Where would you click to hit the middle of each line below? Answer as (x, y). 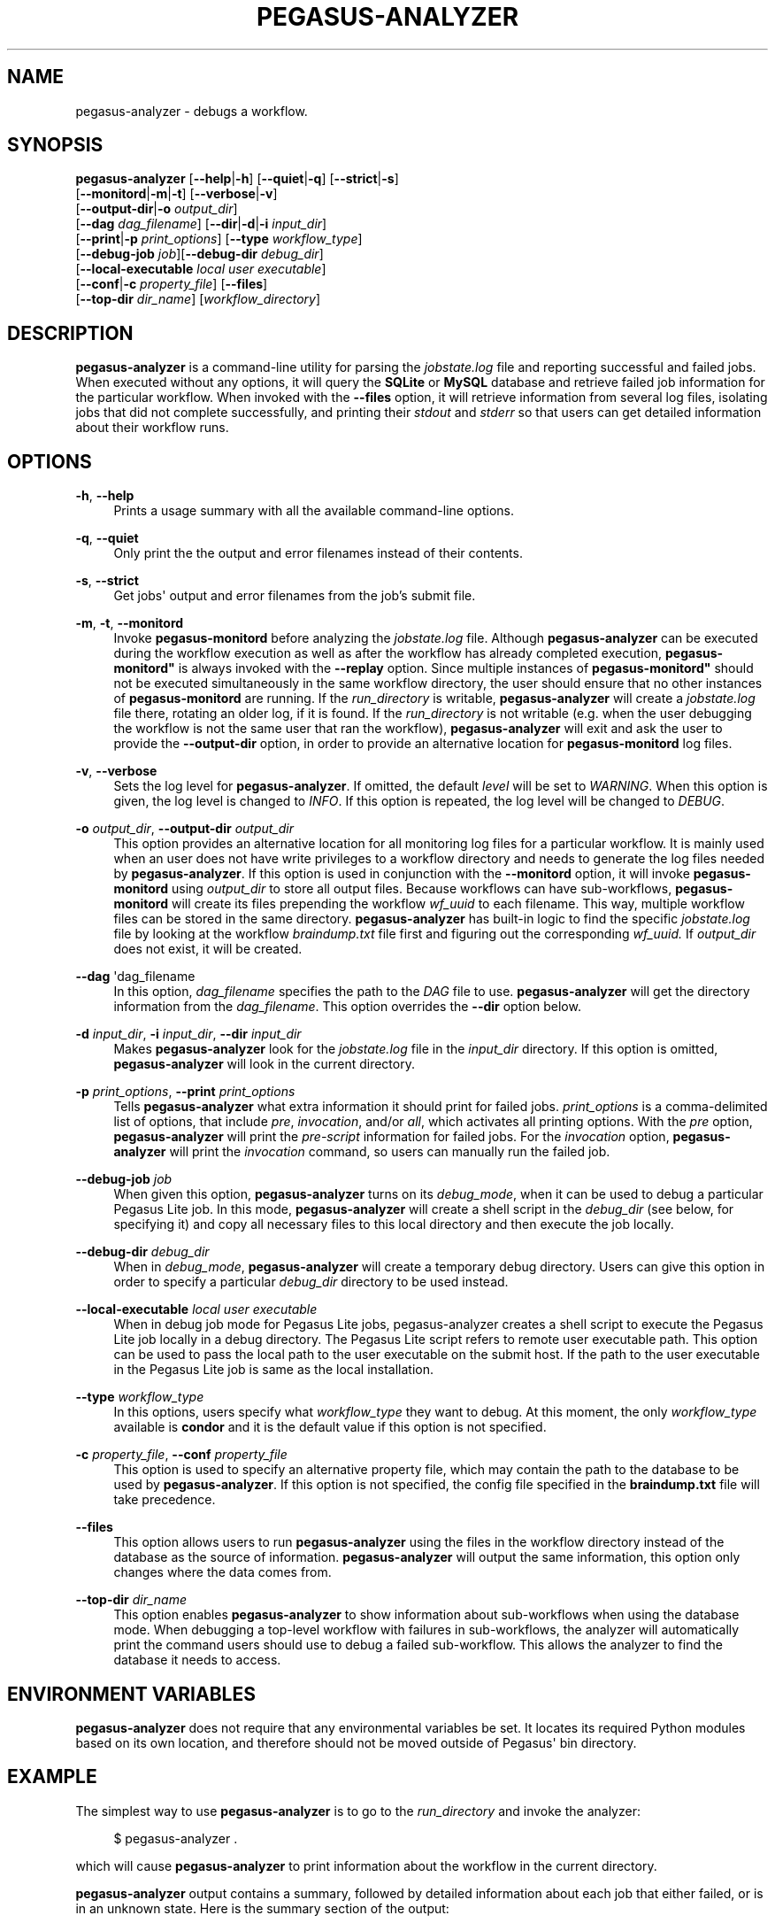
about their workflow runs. (152, 428)
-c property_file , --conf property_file (181, 1455)
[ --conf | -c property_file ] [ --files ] (172, 284)
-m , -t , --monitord (130, 623)
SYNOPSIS (55, 145)
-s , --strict (107, 581)
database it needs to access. (197, 1660)
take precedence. (165, 1500)
